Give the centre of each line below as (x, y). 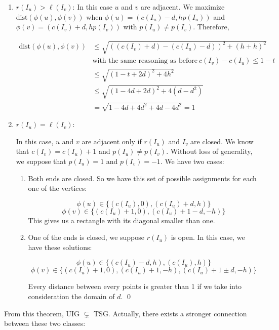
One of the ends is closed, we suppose (86, 237)
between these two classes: (45, 323)
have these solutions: (60, 247)
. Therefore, (211, 27)
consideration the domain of (71, 296)
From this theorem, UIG (42, 313)
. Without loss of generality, (209, 151)
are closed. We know (222, 141)
